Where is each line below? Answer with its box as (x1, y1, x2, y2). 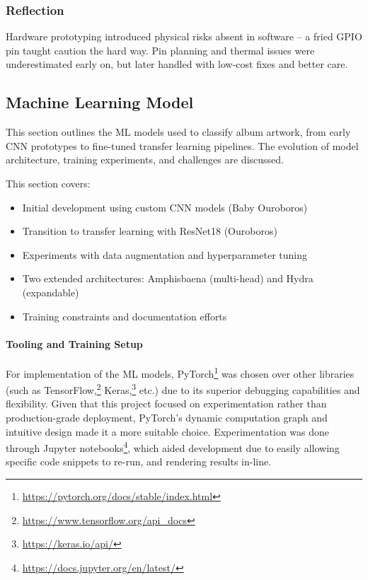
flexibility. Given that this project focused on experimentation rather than (6, 396, 327, 411)
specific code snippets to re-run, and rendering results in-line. (6, 454, 272, 469)
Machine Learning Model (6, 91, 194, 113)
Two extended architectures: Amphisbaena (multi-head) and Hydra (22, 271, 314, 286)
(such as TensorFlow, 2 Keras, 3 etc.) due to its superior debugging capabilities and (6, 381, 360, 397)
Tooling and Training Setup (6, 336, 143, 351)
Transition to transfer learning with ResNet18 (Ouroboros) (22, 224, 277, 238)
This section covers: (6, 175, 91, 190)
